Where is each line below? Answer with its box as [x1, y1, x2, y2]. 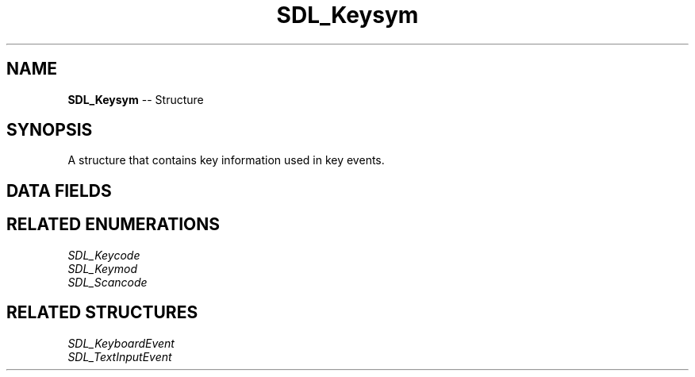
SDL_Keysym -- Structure [67, 92, 204, 106]
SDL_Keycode [67, 248, 140, 262]
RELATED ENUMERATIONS [6, 214, 221, 235]
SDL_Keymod [67, 261, 137, 275]
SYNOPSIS [6, 120, 93, 140]
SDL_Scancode [67, 275, 148, 289]
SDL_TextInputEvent [67, 349, 172, 364]
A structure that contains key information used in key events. [67, 153, 385, 167]
